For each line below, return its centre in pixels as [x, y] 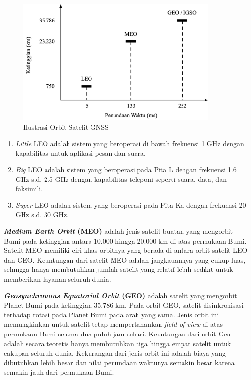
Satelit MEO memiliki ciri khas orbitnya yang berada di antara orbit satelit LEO [126, 250]
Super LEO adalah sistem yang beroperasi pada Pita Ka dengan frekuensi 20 [131, 205]
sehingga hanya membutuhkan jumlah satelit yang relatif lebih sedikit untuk [119, 269]
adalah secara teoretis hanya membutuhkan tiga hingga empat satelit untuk [118, 343]
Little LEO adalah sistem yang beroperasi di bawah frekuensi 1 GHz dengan [130, 143]
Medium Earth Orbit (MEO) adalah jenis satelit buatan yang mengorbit [119, 231]
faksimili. [29, 189]
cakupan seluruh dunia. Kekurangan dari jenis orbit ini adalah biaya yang [115, 353]
